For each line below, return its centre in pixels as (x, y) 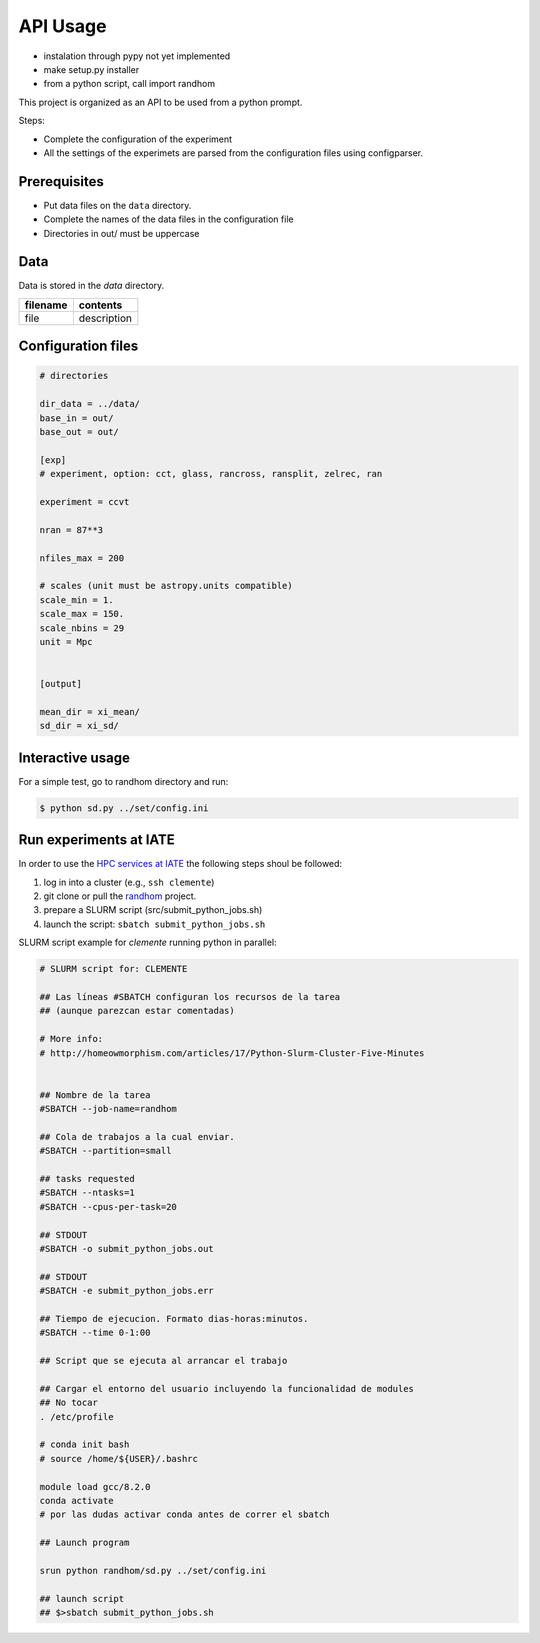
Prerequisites (61, 181)
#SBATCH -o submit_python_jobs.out (126, 1248)
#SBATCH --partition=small (105, 1151)
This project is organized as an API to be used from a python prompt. (160, 102)
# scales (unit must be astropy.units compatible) (166, 586)
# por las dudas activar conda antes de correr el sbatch (184, 1514)
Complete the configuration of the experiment (138, 139)
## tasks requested (87, 1179)
